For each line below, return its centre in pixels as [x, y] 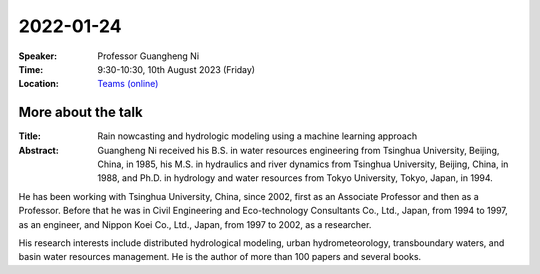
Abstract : [38, 150]
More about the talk [81, 112]
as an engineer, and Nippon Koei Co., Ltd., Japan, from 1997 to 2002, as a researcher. [195, 224]
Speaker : [38, 56]
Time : [31, 69]
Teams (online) [128, 84]
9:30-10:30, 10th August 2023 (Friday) [176, 69]
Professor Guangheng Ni [148, 56]
